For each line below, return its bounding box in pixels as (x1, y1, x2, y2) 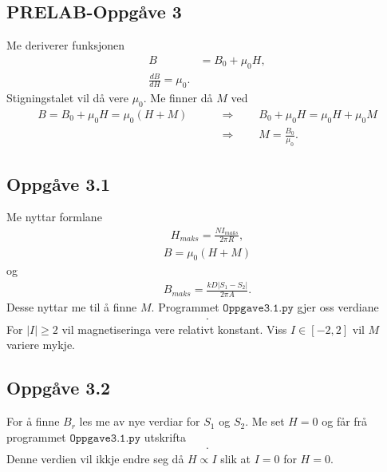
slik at (220, 450, 251, 467)
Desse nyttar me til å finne (6, 299, 137, 315)
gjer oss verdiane (297, 299, 379, 315)
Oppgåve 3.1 (6, 171, 111, 196)
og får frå (322, 413, 368, 430)
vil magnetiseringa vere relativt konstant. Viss (61, 320, 287, 337)
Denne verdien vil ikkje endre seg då (6, 450, 184, 467)
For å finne (6, 413, 60, 430)
